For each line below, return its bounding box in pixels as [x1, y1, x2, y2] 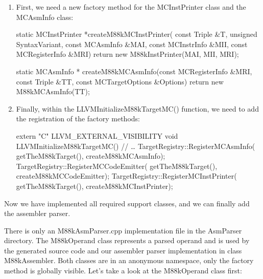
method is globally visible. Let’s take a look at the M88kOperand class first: [4, 265, 242, 276]
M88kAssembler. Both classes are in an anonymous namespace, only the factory [4, 255, 254, 266]
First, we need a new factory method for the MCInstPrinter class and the [16, 2, 246, 12]
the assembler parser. [4, 208, 70, 219]
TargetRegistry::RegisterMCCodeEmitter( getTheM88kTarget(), [16, 160, 218, 171]
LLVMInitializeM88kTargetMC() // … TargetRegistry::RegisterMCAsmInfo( [16, 140, 255, 151]
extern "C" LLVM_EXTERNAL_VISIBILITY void [16, 130, 178, 141]
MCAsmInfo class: [16, 11, 74, 22]
